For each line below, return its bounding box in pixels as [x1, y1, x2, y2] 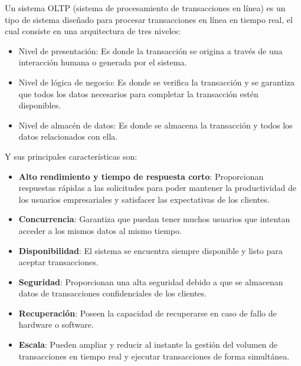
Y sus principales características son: [5, 150, 138, 162]
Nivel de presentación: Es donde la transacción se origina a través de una [18, 44, 283, 57]
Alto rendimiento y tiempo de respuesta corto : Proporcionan [18, 170, 264, 182]
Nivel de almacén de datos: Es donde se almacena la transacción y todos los [18, 118, 293, 131]
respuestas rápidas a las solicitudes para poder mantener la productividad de [18, 182, 296, 194]
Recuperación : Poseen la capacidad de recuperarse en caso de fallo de [18, 306, 277, 319]
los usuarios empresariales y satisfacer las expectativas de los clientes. [18, 193, 270, 205]
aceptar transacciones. [18, 256, 99, 268]
